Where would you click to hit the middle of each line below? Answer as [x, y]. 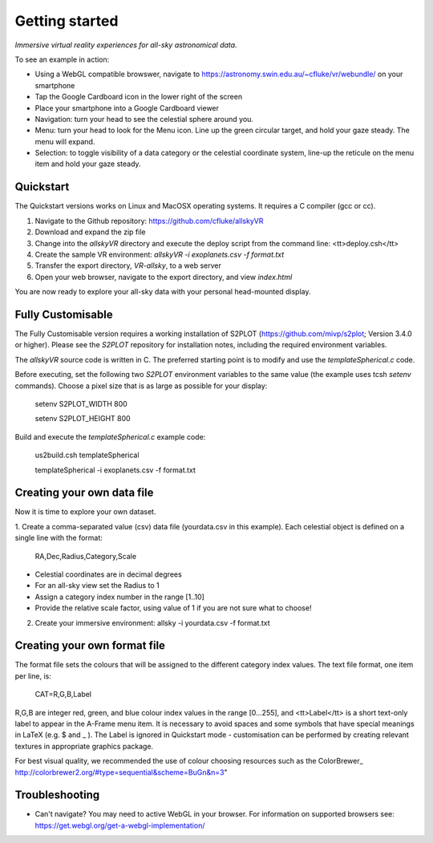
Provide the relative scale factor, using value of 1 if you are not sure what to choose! [173, 608]
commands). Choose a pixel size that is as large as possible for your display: [141, 386]
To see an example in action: [62, 59]
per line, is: [33, 676]
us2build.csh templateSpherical [87, 455]
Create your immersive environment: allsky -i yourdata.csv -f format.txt [152, 622]
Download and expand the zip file [90, 232]
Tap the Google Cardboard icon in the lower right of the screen [139, 97]
